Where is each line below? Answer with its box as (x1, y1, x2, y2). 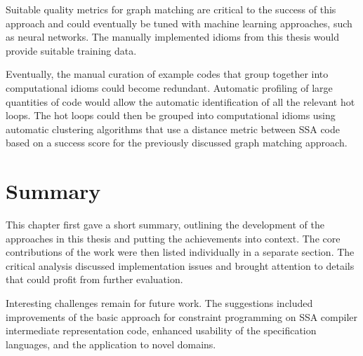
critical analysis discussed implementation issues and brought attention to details (6, 258, 355, 273)
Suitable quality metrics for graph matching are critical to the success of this (6, 2, 336, 16)
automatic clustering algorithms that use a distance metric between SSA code (6, 121, 340, 136)
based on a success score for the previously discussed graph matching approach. (6, 135, 348, 150)
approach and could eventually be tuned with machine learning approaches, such (6, 15, 352, 30)
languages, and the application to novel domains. (6, 336, 216, 351)
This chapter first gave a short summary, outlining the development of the (6, 217, 324, 232)
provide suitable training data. (6, 43, 137, 57)
